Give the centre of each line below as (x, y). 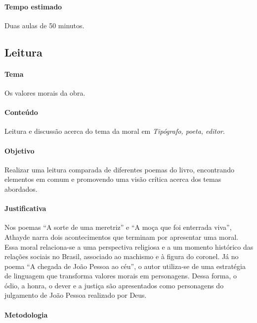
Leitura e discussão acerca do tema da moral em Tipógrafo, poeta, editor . (115, 131)
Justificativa (25, 208)
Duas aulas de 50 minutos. (44, 25)
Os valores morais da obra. (45, 92)
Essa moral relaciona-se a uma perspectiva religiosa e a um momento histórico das (129, 246)
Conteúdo (21, 112)
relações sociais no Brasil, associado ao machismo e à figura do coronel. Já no (122, 256)
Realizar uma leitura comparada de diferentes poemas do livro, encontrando (119, 169)
